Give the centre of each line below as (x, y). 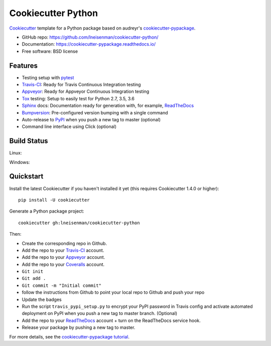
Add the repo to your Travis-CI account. (63, 250)
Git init (33, 272)
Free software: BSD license (50, 51)
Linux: (16, 153)
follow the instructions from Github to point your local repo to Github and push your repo (113, 292)
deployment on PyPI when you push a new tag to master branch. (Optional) (100, 313)
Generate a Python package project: (47, 211)
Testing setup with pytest (48, 77)
